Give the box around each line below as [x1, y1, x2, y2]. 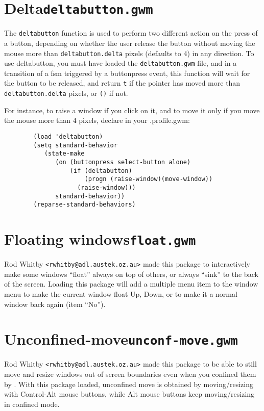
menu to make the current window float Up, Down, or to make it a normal [4, 288, 237, 299]
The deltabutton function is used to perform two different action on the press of [4, 28, 258, 38]
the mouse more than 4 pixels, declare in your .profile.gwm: [4, 115, 190, 125]
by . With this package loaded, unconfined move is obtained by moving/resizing [4, 378, 253, 389]
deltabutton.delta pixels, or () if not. [4, 88, 128, 98]
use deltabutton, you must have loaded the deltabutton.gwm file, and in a [4, 58, 237, 68]
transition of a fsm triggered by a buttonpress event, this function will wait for [4, 67, 250, 78]
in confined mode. [4, 398, 60, 409]
